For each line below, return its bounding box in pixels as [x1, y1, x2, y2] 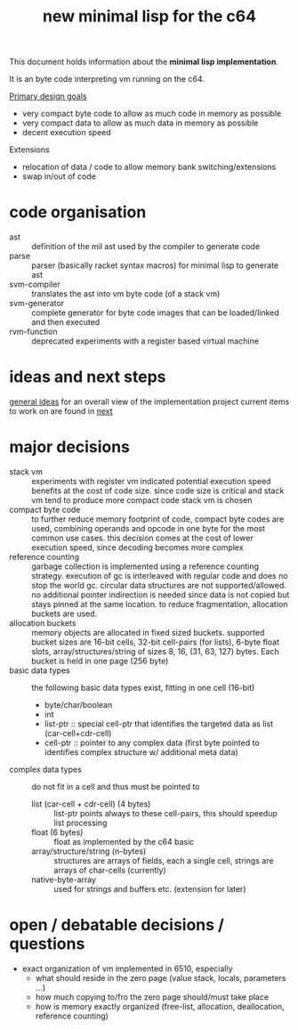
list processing [53, 817, 108, 828]
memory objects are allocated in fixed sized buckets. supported [31, 628, 265, 637]
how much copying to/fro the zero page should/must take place [35, 991, 270, 1002]
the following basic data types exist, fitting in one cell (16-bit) [31, 683, 255, 693]
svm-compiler [9, 279, 60, 290]
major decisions [9, 437, 131, 458]
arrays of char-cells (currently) [53, 865, 166, 875]
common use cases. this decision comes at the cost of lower [31, 532, 254, 543]
